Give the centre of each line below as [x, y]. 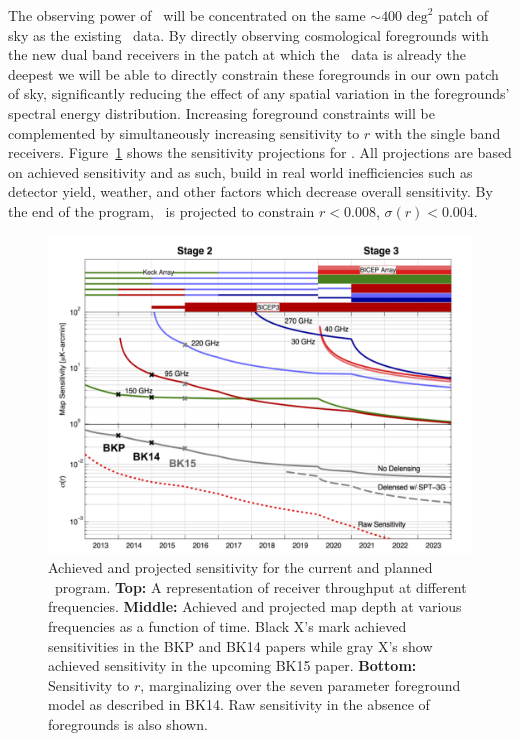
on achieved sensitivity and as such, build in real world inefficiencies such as [240, 171]
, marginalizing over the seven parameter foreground [300, 684]
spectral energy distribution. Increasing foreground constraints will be [221, 112]
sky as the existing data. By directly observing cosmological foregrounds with [248, 34]
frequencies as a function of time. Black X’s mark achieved [227, 625]
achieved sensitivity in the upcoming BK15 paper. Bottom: [232, 665]
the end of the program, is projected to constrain [161, 210]
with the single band [437, 132]
